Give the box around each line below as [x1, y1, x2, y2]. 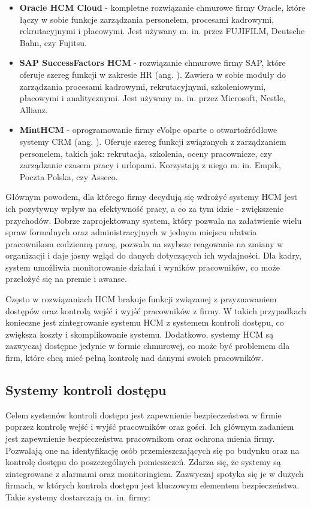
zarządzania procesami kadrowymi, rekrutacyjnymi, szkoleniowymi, [19, 80, 266, 92]
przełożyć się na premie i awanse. [5, 272, 127, 285]
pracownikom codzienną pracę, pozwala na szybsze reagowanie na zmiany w [5, 237, 283, 250]
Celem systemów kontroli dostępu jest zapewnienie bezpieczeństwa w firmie [5, 408, 282, 421]
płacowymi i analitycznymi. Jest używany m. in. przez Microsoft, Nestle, [19, 92, 286, 104]
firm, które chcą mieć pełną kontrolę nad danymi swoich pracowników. [5, 351, 264, 364]
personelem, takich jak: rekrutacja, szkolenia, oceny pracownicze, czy [19, 147, 272, 159]
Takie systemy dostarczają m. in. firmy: [5, 490, 150, 503]
